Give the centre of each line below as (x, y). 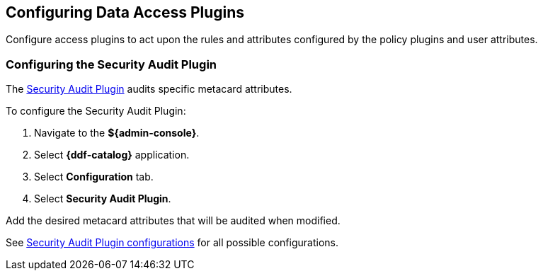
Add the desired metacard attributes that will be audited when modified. (173, 221)
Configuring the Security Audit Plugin (112, 64)
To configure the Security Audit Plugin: (96, 111)
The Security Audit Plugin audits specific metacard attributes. (149, 89)
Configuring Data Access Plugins (125, 12)
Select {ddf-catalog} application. (112, 155)
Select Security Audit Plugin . (103, 199)
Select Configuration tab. (94, 177)
